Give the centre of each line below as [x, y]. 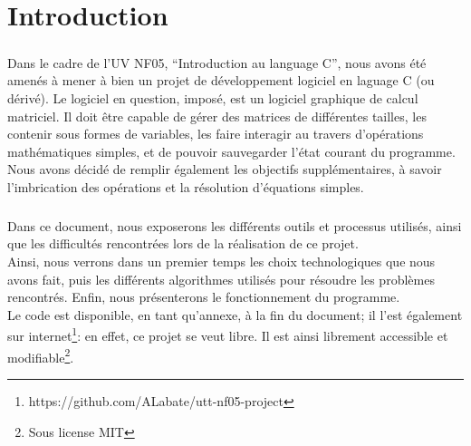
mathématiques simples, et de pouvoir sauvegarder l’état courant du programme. [231, 151]
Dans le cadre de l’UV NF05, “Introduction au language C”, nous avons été [217, 62]
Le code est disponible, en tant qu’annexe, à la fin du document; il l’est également [235, 314]
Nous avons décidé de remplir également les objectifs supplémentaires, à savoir [225, 169]
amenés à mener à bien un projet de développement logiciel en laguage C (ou [221, 80]
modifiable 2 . [41, 355]
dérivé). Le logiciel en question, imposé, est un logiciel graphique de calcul [213, 97]
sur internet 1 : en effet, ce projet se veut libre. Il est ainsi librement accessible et [228, 334]
